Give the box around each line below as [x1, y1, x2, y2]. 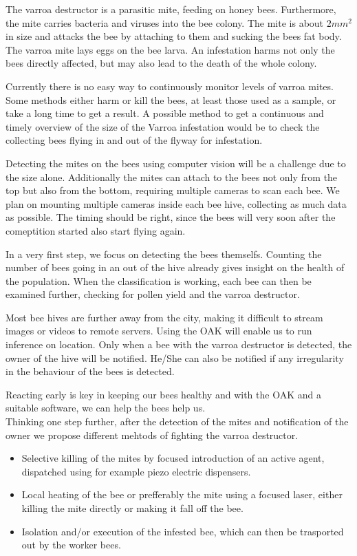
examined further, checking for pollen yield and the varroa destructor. [6, 287, 300, 301]
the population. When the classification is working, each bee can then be [6, 273, 312, 288]
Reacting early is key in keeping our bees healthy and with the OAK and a [6, 387, 321, 401]
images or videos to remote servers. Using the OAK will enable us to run [6, 323, 312, 338]
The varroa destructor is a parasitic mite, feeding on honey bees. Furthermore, [6, 2, 336, 16]
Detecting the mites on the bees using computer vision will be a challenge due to [6, 156, 346, 170]
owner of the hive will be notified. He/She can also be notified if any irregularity [6, 350, 344, 365]
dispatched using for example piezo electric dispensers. [21, 464, 251, 478]
